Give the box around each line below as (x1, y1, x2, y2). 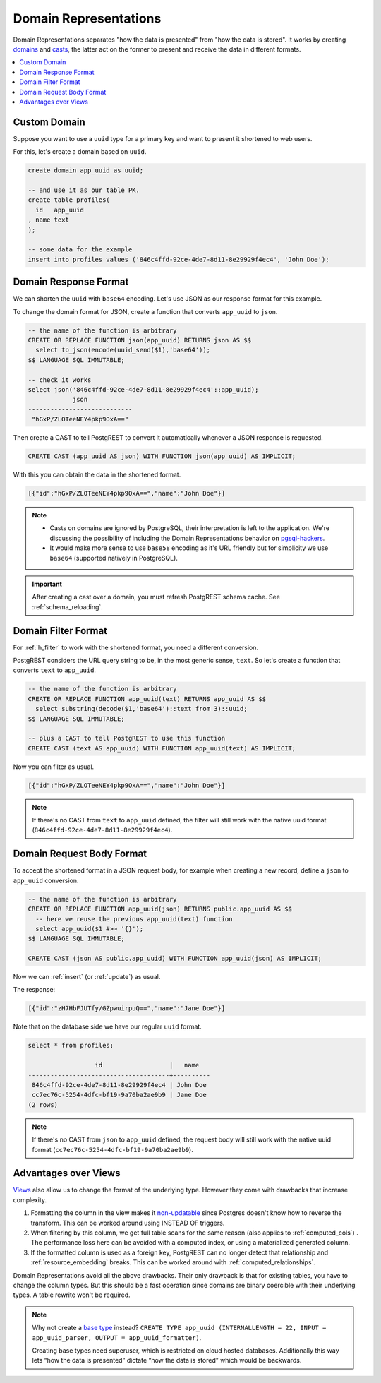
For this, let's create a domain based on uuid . (13, 148, 147, 156)
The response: (13, 986, 56, 994)
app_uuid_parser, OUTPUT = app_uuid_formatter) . (32, 1333, 202, 1341)
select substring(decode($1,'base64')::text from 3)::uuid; (35, 705, 248, 713)
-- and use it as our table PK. (28, 186, 140, 194)
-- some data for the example (28, 246, 133, 253)
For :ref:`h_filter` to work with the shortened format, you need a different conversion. (13, 643, 259, 652)
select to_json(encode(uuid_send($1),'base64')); (35, 346, 211, 354)
